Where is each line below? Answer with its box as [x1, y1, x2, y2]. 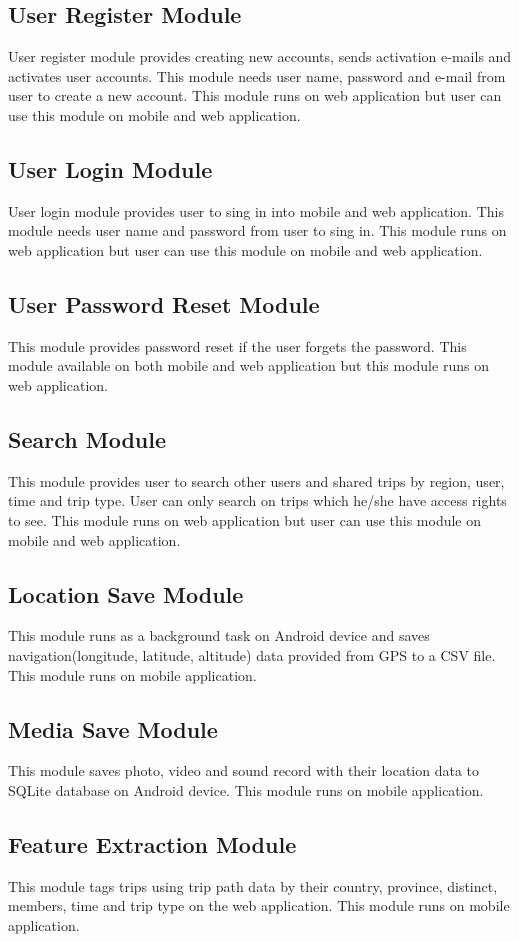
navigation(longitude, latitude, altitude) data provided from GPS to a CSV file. [8, 644, 496, 665]
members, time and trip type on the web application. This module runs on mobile [8, 895, 510, 916]
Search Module [8, 423, 166, 454]
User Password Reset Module [8, 288, 320, 319]
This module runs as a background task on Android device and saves [8, 625, 430, 646]
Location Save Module [8, 578, 244, 609]
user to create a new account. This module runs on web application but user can [8, 85, 502, 106]
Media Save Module [8, 713, 218, 744]
